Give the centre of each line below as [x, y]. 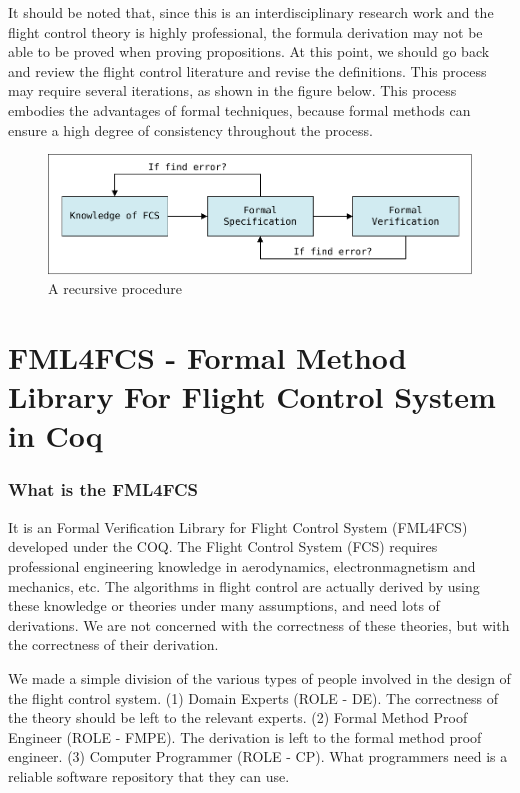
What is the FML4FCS [103, 489]
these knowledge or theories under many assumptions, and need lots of [224, 605]
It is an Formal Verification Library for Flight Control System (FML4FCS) [238, 526]
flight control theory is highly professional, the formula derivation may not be [245, 31]
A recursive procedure [115, 288]
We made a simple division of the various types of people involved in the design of [259, 677]
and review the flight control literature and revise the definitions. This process [247, 70]
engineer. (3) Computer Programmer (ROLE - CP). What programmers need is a [258, 756]
